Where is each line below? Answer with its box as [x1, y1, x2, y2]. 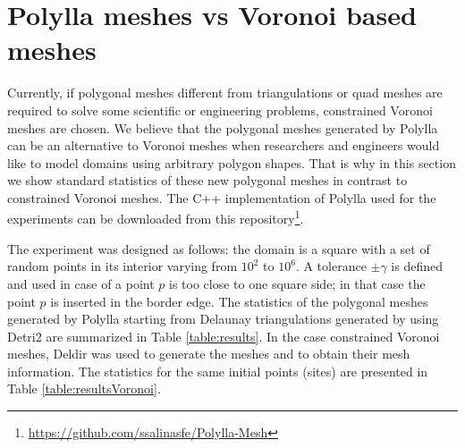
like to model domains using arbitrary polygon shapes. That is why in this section [7, 153, 456, 172]
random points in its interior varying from [7, 257, 238, 275]
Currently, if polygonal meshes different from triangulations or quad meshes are [7, 83, 443, 102]
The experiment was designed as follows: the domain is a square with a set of [7, 239, 430, 258]
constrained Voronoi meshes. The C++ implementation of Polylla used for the [7, 188, 436, 207]
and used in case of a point [7, 274, 155, 292]
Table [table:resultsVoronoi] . [7, 379, 161, 398]
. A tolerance [295, 257, 367, 275]
